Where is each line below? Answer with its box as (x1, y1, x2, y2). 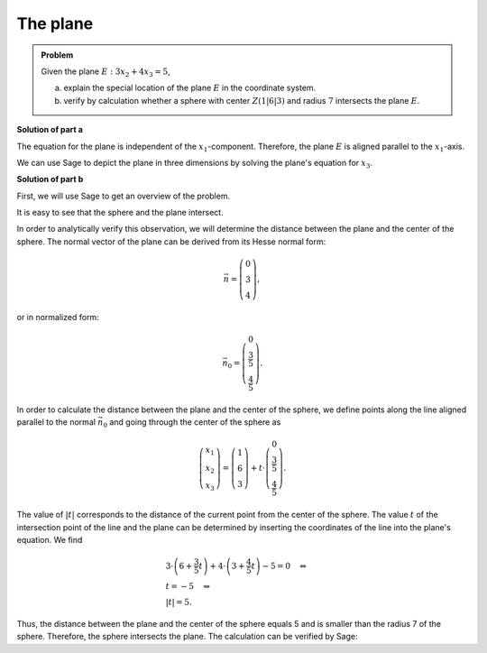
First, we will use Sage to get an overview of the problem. (16, 190, 230, 201)
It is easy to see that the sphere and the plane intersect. (16, 207, 225, 218)
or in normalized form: (16, 311, 99, 322)
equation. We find (16, 534, 83, 545)
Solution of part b (16, 174, 84, 185)
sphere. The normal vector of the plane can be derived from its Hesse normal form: (16, 235, 326, 247)
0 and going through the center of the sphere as (103, 417, 281, 429)
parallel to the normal (16, 417, 96, 428)
